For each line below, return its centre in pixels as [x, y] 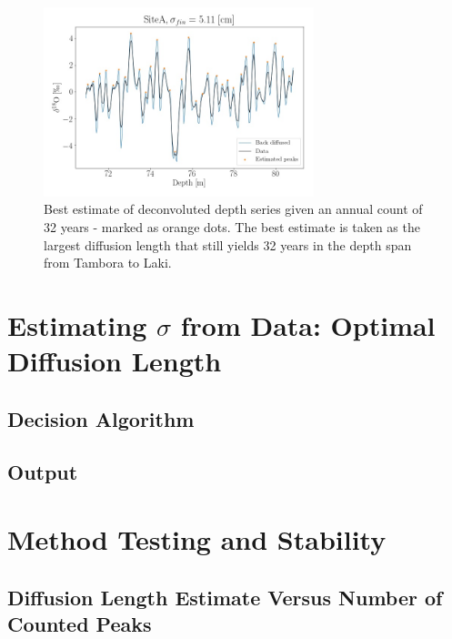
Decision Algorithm [101, 418]
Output [43, 472]
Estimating [77, 325]
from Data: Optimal [308, 325]
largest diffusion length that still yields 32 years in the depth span [228, 244]
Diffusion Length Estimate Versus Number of [225, 597]
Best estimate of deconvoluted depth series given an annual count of [233, 209]
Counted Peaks [80, 624]
